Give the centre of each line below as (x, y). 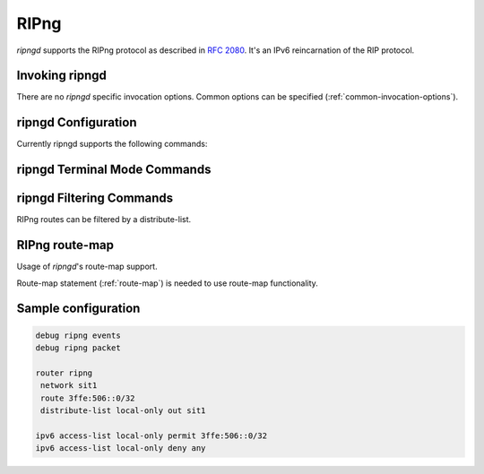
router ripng (64, 373)
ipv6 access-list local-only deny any (121, 448)
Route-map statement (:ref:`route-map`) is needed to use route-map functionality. (167, 283)
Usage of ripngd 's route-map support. (87, 267)
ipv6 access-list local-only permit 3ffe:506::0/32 (151, 435)
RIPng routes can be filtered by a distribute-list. (104, 220)
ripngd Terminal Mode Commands (114, 170)
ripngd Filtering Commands (95, 198)
